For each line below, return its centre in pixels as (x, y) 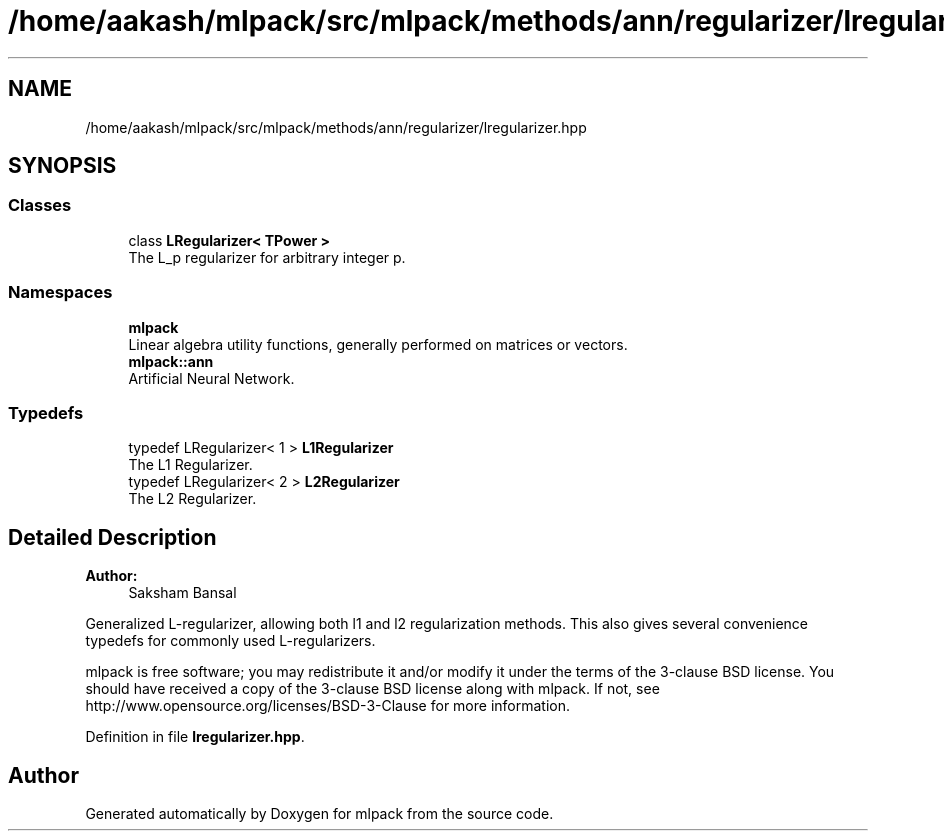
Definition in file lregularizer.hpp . (195, 737)
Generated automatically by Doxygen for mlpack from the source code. (319, 813)
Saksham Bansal (182, 593)
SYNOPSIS (62, 166)
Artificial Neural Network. (211, 378)
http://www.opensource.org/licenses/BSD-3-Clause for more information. (327, 706)
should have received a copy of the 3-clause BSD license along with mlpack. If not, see (372, 689)
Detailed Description (112, 537)
